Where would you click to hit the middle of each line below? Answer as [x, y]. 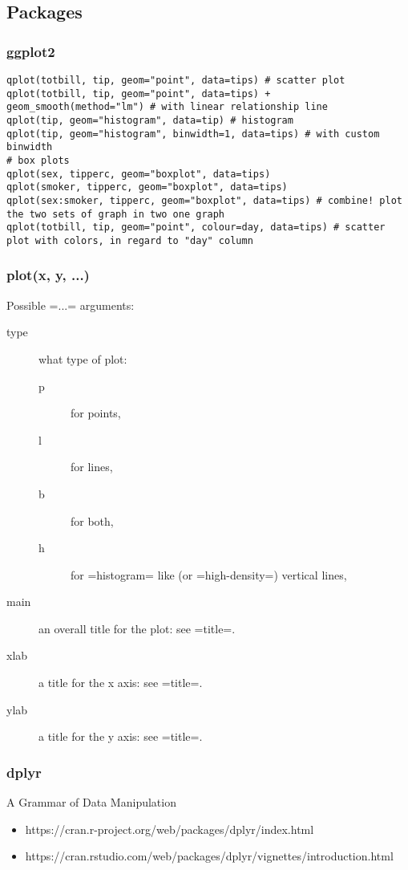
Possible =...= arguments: [71, 305]
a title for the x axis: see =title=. [121, 683]
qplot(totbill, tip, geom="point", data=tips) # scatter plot [176, 80]
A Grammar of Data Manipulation [91, 802]
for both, [92, 520]
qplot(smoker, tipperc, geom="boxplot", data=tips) [147, 187]
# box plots [38, 160]
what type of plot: [83, 358]
